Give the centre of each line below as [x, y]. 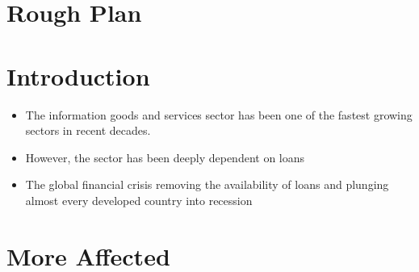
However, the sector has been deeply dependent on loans [165, 157]
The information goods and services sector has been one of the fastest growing [219, 114]
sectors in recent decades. [88, 130]
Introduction [78, 75]
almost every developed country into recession [139, 200]
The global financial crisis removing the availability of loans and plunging [207, 184]
